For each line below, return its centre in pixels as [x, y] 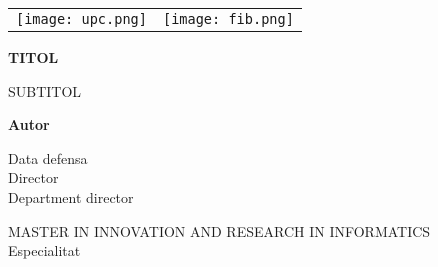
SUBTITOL [45, 90]
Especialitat [44, 250]
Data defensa [48, 157]
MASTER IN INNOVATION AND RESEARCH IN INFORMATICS [219, 230]
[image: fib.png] [228, 19]
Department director [71, 196]
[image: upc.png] [81, 19]
